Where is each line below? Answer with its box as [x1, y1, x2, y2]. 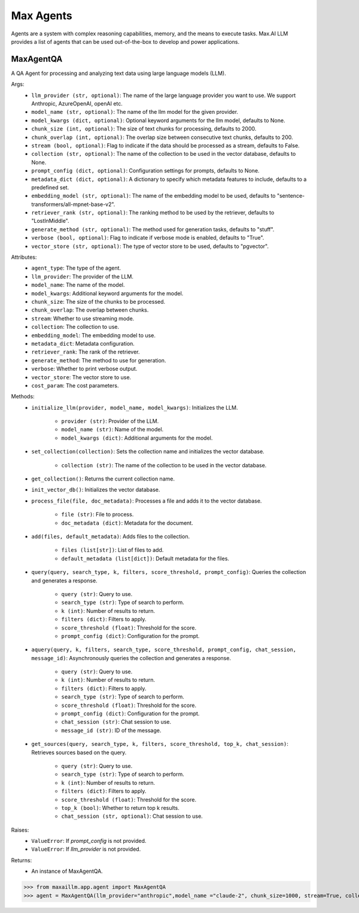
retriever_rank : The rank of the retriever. [31, 348, 140, 356]
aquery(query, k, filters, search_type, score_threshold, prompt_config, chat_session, [31, 646, 297, 653]
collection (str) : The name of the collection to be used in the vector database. [61, 461, 267, 468]
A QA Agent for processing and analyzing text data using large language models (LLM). [11, 69, 227, 77]
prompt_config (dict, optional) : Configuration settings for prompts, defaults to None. [31, 167, 260, 174]
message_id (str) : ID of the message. [61, 727, 162, 734]
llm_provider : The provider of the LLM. [31, 273, 134, 280]
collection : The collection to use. [31, 324, 120, 331]
